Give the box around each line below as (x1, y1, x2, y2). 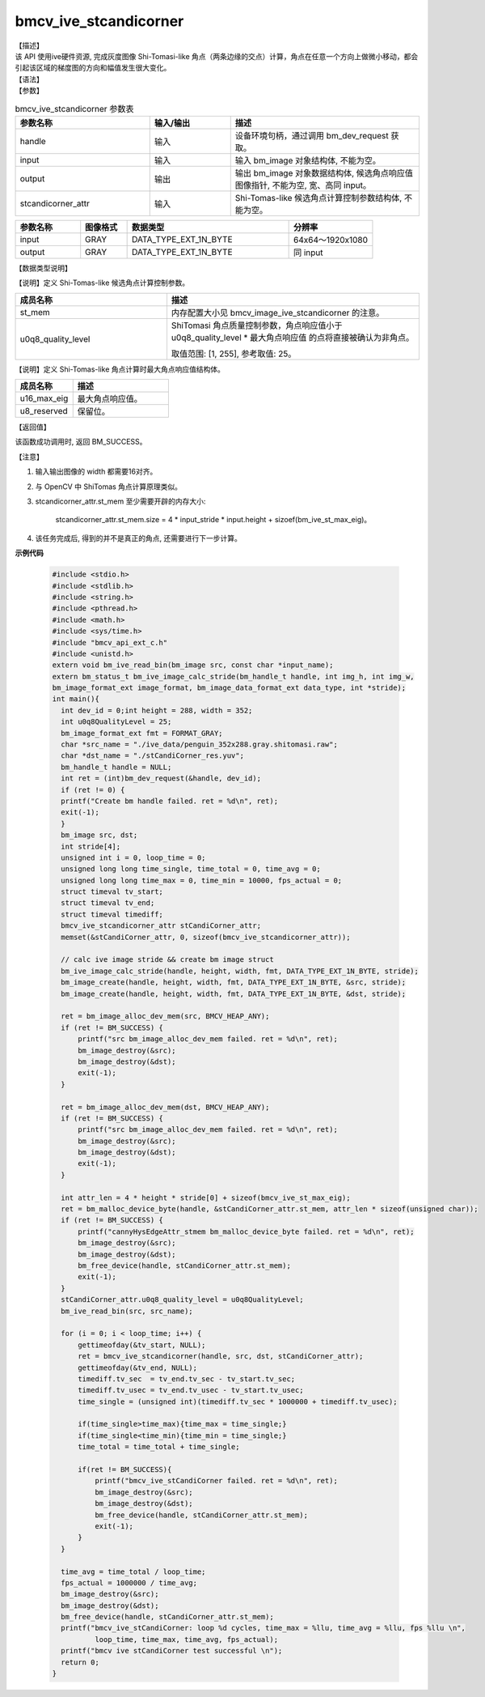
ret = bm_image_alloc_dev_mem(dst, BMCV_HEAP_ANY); (61, 1102, 270, 1112)
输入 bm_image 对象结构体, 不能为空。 (234, 155, 382, 166)
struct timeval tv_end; (61, 899, 155, 908)
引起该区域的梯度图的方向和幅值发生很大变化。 (15, 63, 171, 73)
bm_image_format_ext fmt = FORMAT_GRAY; (61, 729, 223, 738)
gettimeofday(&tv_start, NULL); (78, 1340, 206, 1350)
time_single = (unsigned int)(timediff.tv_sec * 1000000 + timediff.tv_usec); (78, 1397, 398, 1406)
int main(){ (52, 695, 100, 704)
